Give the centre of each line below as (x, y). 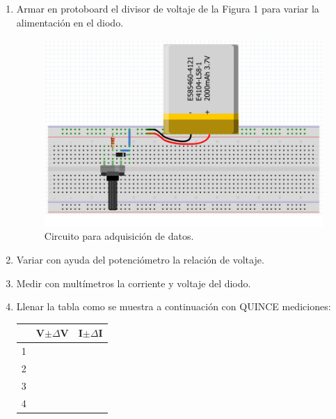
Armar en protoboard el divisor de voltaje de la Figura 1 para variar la (168, 8)
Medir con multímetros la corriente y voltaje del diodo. (134, 283)
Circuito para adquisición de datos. (119, 236)
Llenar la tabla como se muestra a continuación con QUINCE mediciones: (174, 306)
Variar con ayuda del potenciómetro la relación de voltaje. (140, 259)
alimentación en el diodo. (70, 22)
